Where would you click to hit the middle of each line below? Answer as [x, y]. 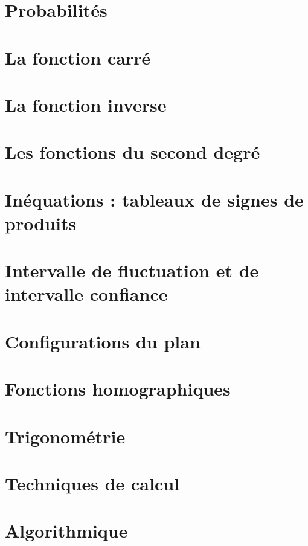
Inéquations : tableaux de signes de [154, 199]
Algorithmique [66, 531]
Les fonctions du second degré [133, 152]
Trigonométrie [65, 436]
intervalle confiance [86, 294]
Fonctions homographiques [118, 389]
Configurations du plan [103, 341]
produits [41, 223]
